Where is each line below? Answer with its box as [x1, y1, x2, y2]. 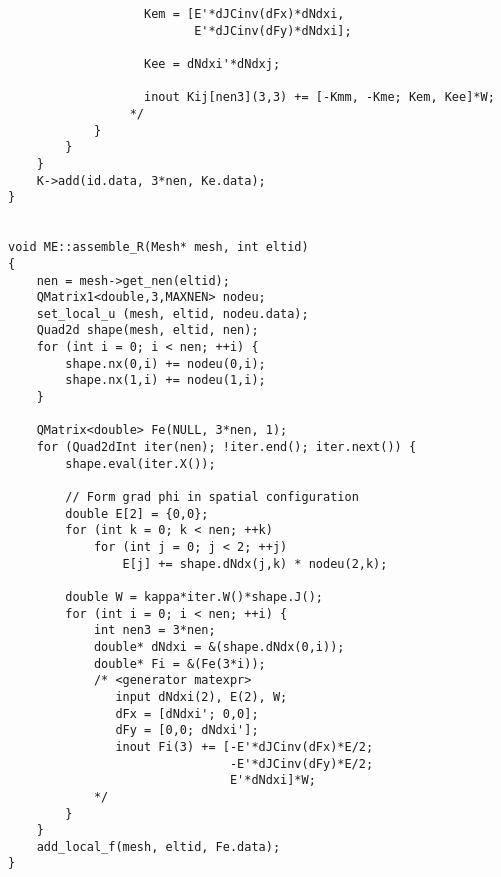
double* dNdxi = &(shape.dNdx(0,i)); [93, 639, 345, 654]
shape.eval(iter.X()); [65, 456, 216, 471]
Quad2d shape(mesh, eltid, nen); [36, 323, 259, 338]
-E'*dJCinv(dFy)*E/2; [229, 756, 374, 771]
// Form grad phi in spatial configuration [65, 490, 359, 505]
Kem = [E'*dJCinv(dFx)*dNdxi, [144, 7, 345, 21]
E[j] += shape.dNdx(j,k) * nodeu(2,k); [122, 556, 388, 571]
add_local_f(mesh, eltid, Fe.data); [36, 839, 281, 854]
